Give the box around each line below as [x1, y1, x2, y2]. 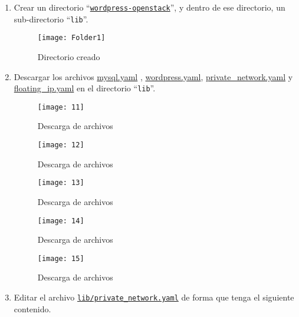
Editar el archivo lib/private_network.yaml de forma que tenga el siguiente [14, 291, 294, 303]
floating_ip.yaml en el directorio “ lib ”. [14, 82, 156, 94]
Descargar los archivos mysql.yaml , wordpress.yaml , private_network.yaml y [14, 70, 293, 82]
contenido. [14, 302, 51, 315]
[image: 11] [37, 103, 84, 111]
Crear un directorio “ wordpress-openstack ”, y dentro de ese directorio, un [14, 1, 285, 13]
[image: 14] [37, 216, 84, 225]
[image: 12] [37, 141, 84, 150]
